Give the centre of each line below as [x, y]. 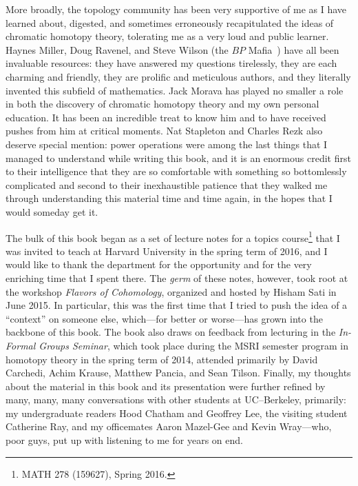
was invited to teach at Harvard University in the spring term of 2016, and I [167, 251]
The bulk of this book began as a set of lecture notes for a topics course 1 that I [173, 236]
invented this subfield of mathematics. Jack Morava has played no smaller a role [175, 90]
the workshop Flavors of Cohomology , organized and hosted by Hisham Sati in [171, 291]
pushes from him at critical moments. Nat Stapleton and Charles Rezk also [164, 131]
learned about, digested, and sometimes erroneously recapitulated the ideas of [170, 22]
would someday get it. [52, 211]
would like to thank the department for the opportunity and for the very [159, 264]
